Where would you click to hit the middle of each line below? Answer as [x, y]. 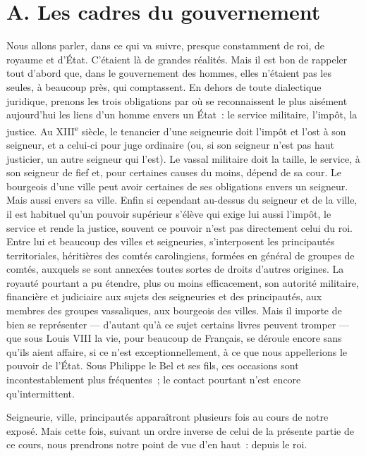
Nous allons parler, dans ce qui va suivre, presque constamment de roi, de [165, 45]
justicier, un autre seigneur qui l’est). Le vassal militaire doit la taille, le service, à [183, 158]
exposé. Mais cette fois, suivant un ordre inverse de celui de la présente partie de [180, 430]
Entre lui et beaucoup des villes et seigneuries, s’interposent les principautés [171, 241]
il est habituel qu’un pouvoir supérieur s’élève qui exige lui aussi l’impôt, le [169, 213]
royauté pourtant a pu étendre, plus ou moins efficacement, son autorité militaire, [183, 282]
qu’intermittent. [41, 393]
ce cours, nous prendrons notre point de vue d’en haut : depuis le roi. [157, 444]
